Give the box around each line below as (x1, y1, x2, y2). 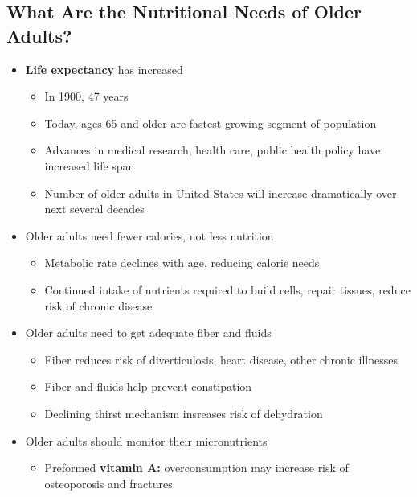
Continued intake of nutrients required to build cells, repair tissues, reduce (44, 281, 411, 298)
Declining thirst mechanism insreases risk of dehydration (44, 405, 323, 421)
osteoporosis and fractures (44, 474, 173, 491)
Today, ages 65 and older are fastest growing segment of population (44, 114, 377, 131)
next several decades (44, 200, 145, 217)
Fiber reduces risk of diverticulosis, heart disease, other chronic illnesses (44, 351, 399, 368)
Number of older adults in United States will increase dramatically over (44, 184, 397, 201)
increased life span (44, 157, 135, 174)
